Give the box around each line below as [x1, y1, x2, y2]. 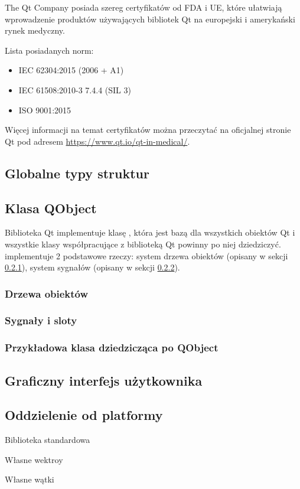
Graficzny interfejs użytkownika [5, 371, 203, 389]
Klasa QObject [5, 198, 97, 217]
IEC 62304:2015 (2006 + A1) [18, 64, 124, 76]
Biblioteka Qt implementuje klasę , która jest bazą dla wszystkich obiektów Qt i [5, 226, 295, 239]
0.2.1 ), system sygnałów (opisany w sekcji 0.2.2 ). [5, 261, 180, 273]
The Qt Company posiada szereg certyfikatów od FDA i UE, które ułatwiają [5, 1, 282, 13]
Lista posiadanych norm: [5, 44, 94, 56]
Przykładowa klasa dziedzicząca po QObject [5, 340, 219, 355]
